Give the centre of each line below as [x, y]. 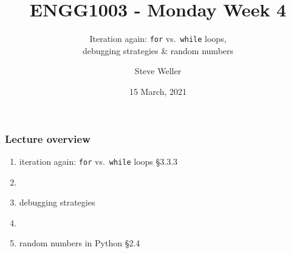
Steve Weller [158, 71]
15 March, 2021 [158, 91]
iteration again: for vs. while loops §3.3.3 [98, 161]
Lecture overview [48, 138]
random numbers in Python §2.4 [80, 243]
